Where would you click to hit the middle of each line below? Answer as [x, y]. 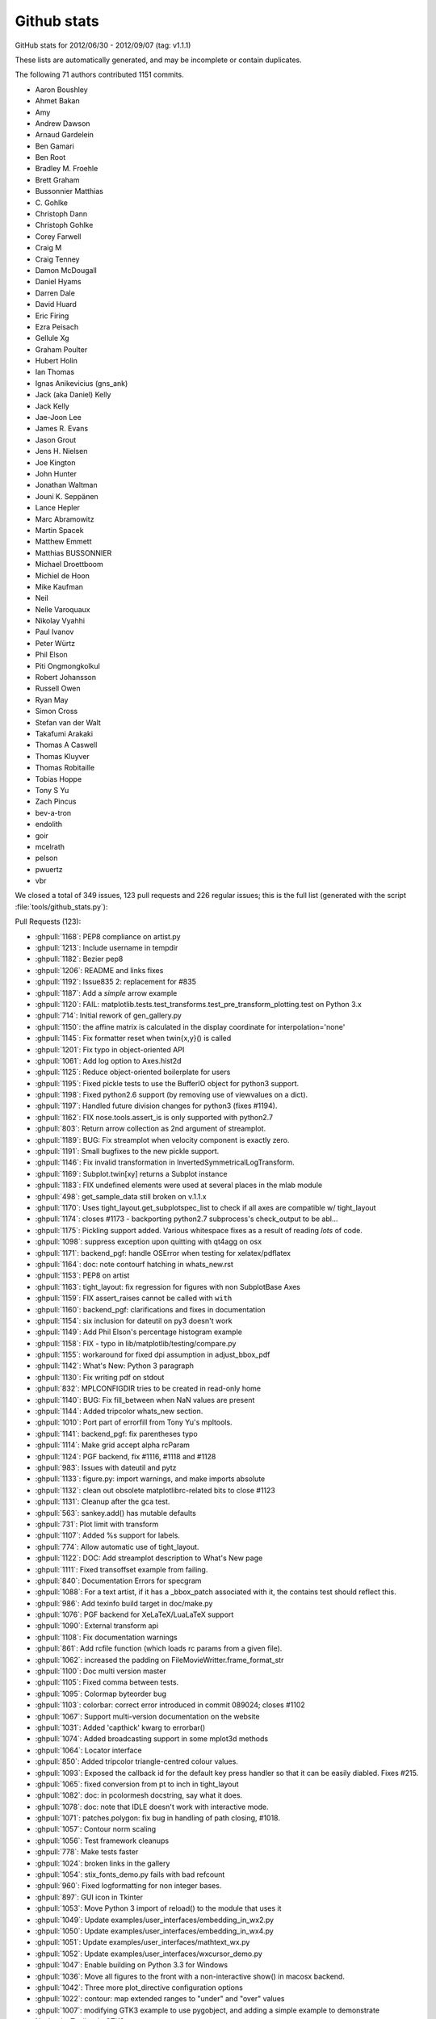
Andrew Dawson [63, 123]
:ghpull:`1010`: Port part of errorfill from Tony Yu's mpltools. [134, 1422]
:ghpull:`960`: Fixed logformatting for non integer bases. [128, 1886]
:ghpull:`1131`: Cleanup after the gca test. [103, 1501]
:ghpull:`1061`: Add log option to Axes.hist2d [108, 1060]
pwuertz [49, 869]
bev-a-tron [53, 812]
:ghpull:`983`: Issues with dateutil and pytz [106, 1467]
